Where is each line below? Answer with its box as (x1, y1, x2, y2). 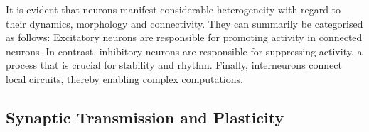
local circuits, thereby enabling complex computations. (6, 71, 243, 86)
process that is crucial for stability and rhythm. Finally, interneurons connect (6, 57, 342, 72)
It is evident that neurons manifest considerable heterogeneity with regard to (6, 2, 341, 16)
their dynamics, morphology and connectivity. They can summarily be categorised (6, 16, 363, 31)
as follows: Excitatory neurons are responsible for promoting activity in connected (6, 30, 363, 45)
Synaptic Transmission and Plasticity (6, 106, 284, 128)
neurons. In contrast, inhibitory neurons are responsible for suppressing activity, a (6, 43, 363, 58)
